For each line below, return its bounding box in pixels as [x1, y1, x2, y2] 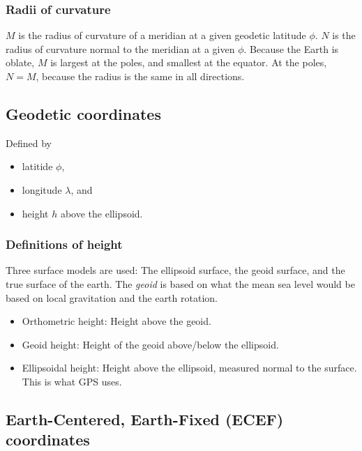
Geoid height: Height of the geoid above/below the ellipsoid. [22, 337, 279, 351]
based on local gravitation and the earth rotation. [6, 290, 218, 305]
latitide [22, 159, 53, 174]
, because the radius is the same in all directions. [36, 69, 245, 83]
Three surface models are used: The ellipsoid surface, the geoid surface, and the [6, 263, 345, 277]
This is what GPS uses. [22, 374, 122, 388]
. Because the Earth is [243, 41, 339, 56]
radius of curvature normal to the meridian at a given [6, 41, 235, 56]
